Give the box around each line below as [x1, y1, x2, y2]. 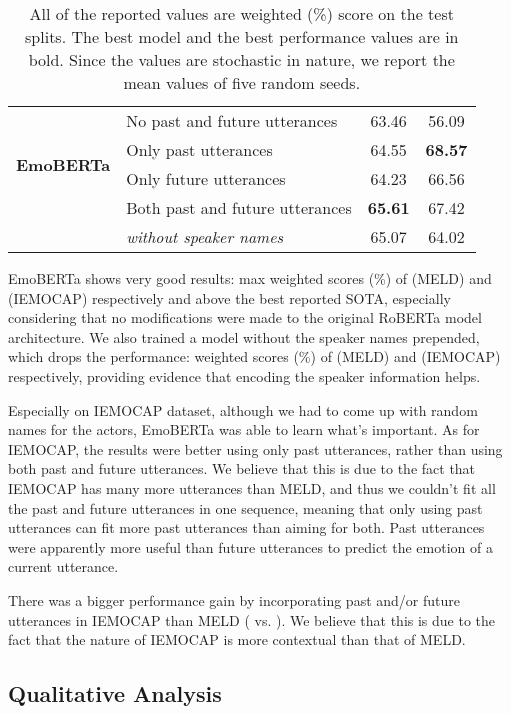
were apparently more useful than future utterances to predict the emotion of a [8, 536, 493, 557]
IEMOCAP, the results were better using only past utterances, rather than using [8, 438, 503, 459]
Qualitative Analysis [8, 678, 222, 709]
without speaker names [126, 225, 284, 248]
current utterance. [8, 556, 119, 577]
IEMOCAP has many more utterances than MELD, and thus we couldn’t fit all [8, 477, 496, 498]
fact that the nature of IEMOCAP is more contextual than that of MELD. [8, 629, 466, 650]
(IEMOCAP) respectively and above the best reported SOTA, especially [8, 287, 451, 308]
